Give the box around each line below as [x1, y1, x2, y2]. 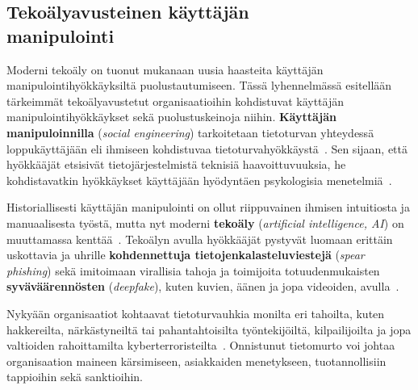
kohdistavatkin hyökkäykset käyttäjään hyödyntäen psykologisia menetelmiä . [6, 171, 392, 188]
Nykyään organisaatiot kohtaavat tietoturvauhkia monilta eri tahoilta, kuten [6, 304, 385, 321]
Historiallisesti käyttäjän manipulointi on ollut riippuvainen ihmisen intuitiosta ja [6, 199, 410, 216]
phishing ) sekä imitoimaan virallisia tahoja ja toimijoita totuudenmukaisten [6, 262, 380, 279]
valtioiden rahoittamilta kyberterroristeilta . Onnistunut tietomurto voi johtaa [6, 337, 395, 354]
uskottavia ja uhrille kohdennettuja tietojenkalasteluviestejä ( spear [6, 246, 365, 263]
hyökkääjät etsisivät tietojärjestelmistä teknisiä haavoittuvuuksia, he [6, 156, 346, 173]
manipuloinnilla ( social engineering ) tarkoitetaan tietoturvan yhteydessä [6, 124, 374, 140]
